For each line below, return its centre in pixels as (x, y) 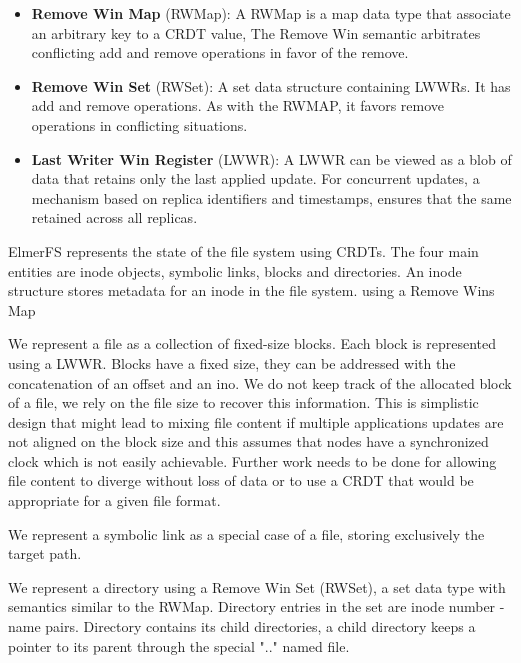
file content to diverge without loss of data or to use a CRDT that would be (241, 480)
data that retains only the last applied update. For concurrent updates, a (255, 178)
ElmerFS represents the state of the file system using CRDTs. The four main (243, 250)
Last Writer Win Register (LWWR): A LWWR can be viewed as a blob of (271, 158)
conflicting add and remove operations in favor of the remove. (220, 52)
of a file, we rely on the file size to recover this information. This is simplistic (243, 402)
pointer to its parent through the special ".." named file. (179, 645)
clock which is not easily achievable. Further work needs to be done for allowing (252, 460)
